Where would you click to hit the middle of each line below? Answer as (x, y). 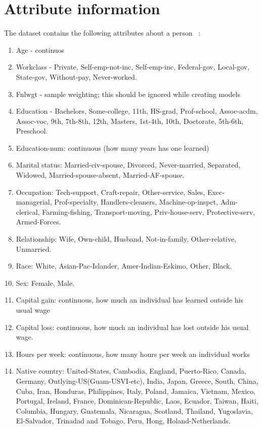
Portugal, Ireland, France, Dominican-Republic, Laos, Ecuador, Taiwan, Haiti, (137, 401)
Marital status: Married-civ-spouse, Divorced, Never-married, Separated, (128, 165)
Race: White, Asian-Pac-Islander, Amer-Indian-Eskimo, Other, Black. (124, 266)
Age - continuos (40, 49)
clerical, (28, 211)
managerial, (34, 202)
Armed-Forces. (38, 222)
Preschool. (32, 131)
